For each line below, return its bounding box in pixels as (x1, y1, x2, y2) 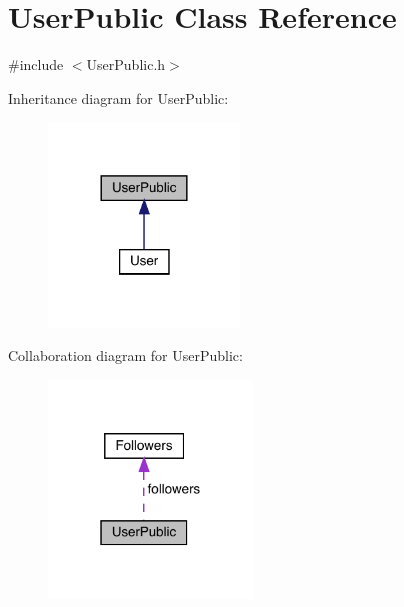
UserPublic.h (86, 54, 166, 75)
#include (8, 54, 64, 75)
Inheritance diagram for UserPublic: (8, 87, 229, 108)
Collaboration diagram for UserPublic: (8, 345, 243, 366)
